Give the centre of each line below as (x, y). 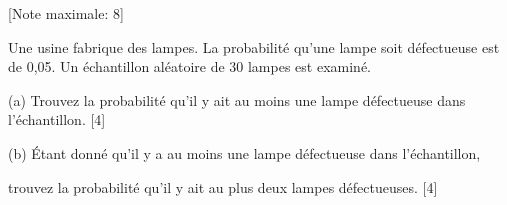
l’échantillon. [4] (57, 119)
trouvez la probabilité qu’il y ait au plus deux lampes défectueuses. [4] (223, 186)
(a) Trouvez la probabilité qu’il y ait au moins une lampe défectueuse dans (237, 99)
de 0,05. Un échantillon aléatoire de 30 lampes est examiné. (189, 66)
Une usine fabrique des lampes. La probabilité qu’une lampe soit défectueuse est (254, 46)
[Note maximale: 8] (66, 13)
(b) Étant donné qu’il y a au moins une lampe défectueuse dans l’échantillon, (244, 152)
